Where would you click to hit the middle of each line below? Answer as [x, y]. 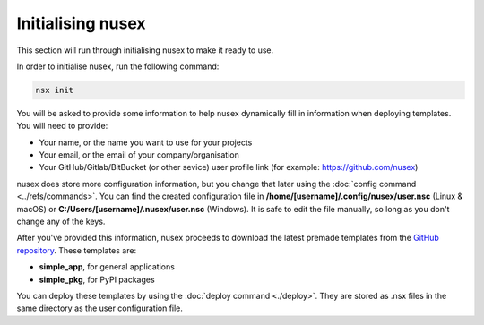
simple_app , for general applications [107, 267]
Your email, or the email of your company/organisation [139, 155]
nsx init [55, 90]
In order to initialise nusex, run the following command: [118, 66]
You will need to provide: [62, 126]
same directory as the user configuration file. [100, 308]
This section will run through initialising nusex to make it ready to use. [145, 50]
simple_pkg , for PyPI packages [97, 279]
